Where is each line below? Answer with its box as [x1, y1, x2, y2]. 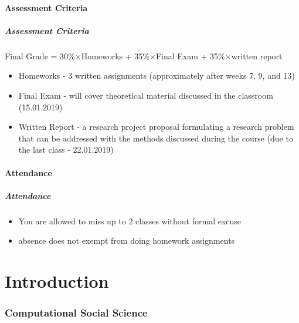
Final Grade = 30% [5, 49, 75, 62]
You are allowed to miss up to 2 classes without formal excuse [18, 214, 242, 227]
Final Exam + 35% [155, 49, 225, 62]
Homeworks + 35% [81, 49, 150, 62]
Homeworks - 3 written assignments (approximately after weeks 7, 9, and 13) [18, 69, 295, 82]
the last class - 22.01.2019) [18, 143, 114, 156]
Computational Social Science [5, 305, 148, 320]
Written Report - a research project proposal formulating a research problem [18, 120, 294, 133]
